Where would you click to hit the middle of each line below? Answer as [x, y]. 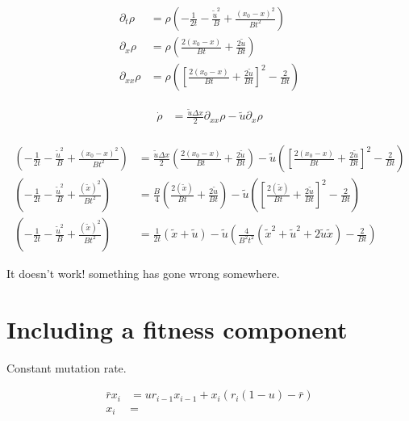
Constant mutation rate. [67, 367]
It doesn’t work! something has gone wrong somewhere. [143, 274]
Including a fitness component [177, 328]
